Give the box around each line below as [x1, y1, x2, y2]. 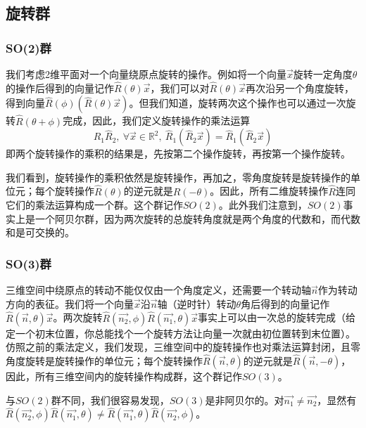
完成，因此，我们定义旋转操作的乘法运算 [63, 113, 251, 128]
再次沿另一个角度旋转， [245, 80, 354, 95]
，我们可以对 [150, 80, 210, 95]
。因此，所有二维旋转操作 [210, 183, 329, 198]
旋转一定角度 [293, 67, 353, 81]
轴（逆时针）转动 [157, 296, 236, 311]
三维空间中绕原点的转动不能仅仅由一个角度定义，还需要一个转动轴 [6, 283, 311, 297]
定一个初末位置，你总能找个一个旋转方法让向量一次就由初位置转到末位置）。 [6, 325, 355, 340]
